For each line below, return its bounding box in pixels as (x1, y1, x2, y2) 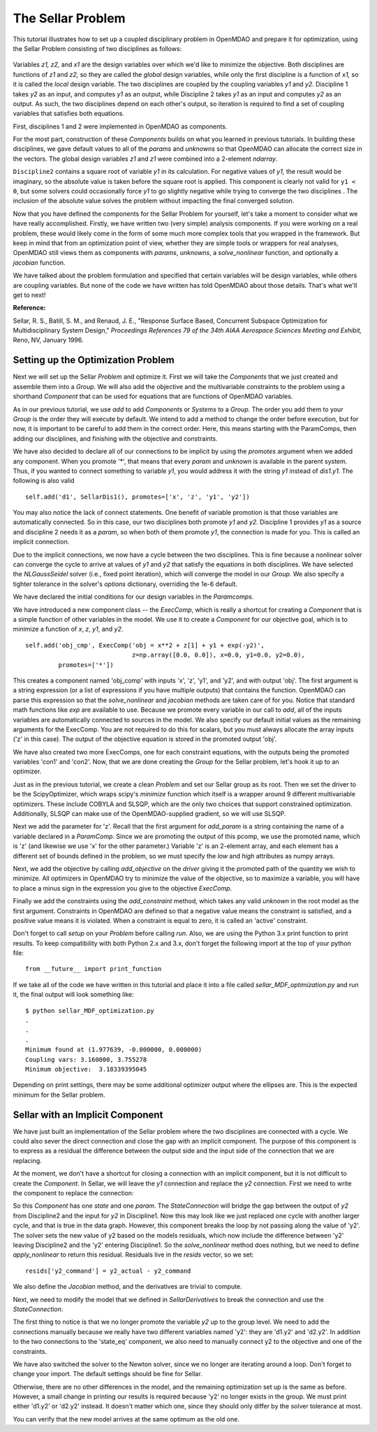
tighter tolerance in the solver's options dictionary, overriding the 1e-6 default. (13, 580, 237, 588)
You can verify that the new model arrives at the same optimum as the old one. (13, 1415, 240, 1423)
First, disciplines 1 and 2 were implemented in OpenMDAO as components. (13, 122, 228, 131)
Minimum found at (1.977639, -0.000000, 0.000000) (25, 1046, 202, 1054)
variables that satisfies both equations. (13, 109, 125, 118)
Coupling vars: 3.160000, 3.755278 (25, 1055, 147, 1063)
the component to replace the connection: (13, 1189, 134, 1197)
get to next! (13, 291, 46, 299)
